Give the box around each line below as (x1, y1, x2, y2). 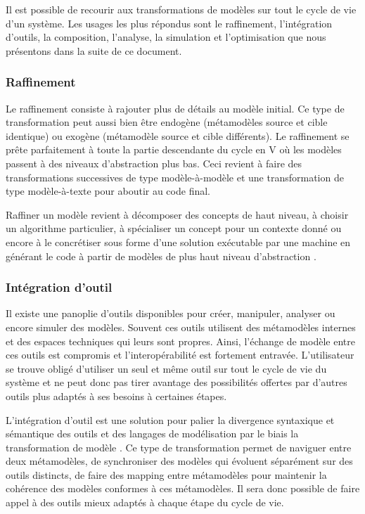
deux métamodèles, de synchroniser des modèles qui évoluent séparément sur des (6, 454, 353, 468)
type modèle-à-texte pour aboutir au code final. (6, 184, 210, 198)
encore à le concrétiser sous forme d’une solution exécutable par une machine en (6, 234, 351, 249)
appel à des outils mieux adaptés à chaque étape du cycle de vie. (6, 495, 284, 510)
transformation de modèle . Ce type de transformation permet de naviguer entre (6, 439, 352, 454)
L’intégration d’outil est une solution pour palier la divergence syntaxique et (6, 412, 335, 427)
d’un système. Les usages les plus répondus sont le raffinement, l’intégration (6, 15, 333, 30)
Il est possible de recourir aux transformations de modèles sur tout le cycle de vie (6, 2, 357, 16)
